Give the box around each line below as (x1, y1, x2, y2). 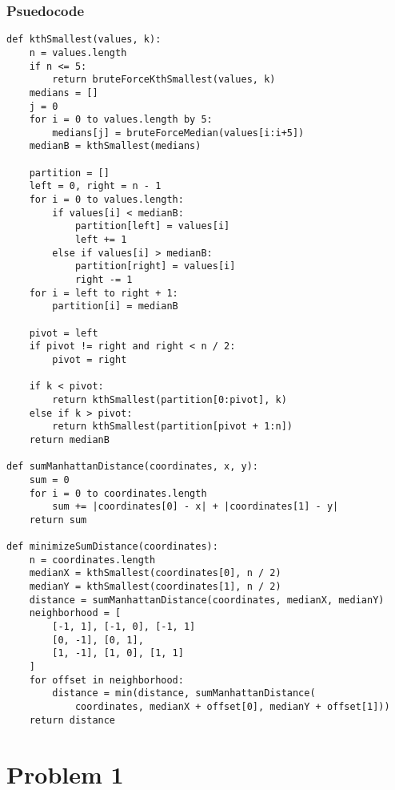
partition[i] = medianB (52, 300, 178, 312)
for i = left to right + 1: (29, 287, 178, 299)
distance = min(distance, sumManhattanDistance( (52, 687, 316, 699)
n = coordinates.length (29, 554, 156, 566)
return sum (29, 514, 87, 526)
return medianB (29, 433, 110, 445)
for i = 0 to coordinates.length (29, 487, 207, 499)
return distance (29, 714, 116, 726)
